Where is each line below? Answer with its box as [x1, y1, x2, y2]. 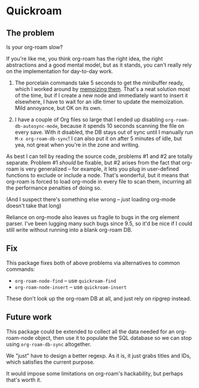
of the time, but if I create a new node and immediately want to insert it [14, 92, 188, 99]
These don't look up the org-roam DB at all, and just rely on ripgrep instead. [6, 295, 191, 302]
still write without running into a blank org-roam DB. [6, 226, 132, 233]
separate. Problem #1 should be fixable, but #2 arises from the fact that [6, 159, 181, 166]
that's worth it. [6, 376, 42, 383]
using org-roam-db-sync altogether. [6, 340, 91, 348]
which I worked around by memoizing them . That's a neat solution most [14, 86, 190, 93]
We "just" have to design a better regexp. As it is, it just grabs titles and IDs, [6, 352, 191, 359]
